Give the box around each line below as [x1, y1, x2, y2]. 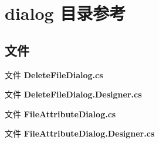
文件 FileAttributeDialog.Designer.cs [5, 127, 155, 139]
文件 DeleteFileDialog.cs [5, 68, 103, 81]
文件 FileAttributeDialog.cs [5, 107, 116, 120]
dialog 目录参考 [5, 1, 126, 25]
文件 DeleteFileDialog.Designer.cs [5, 88, 142, 100]
